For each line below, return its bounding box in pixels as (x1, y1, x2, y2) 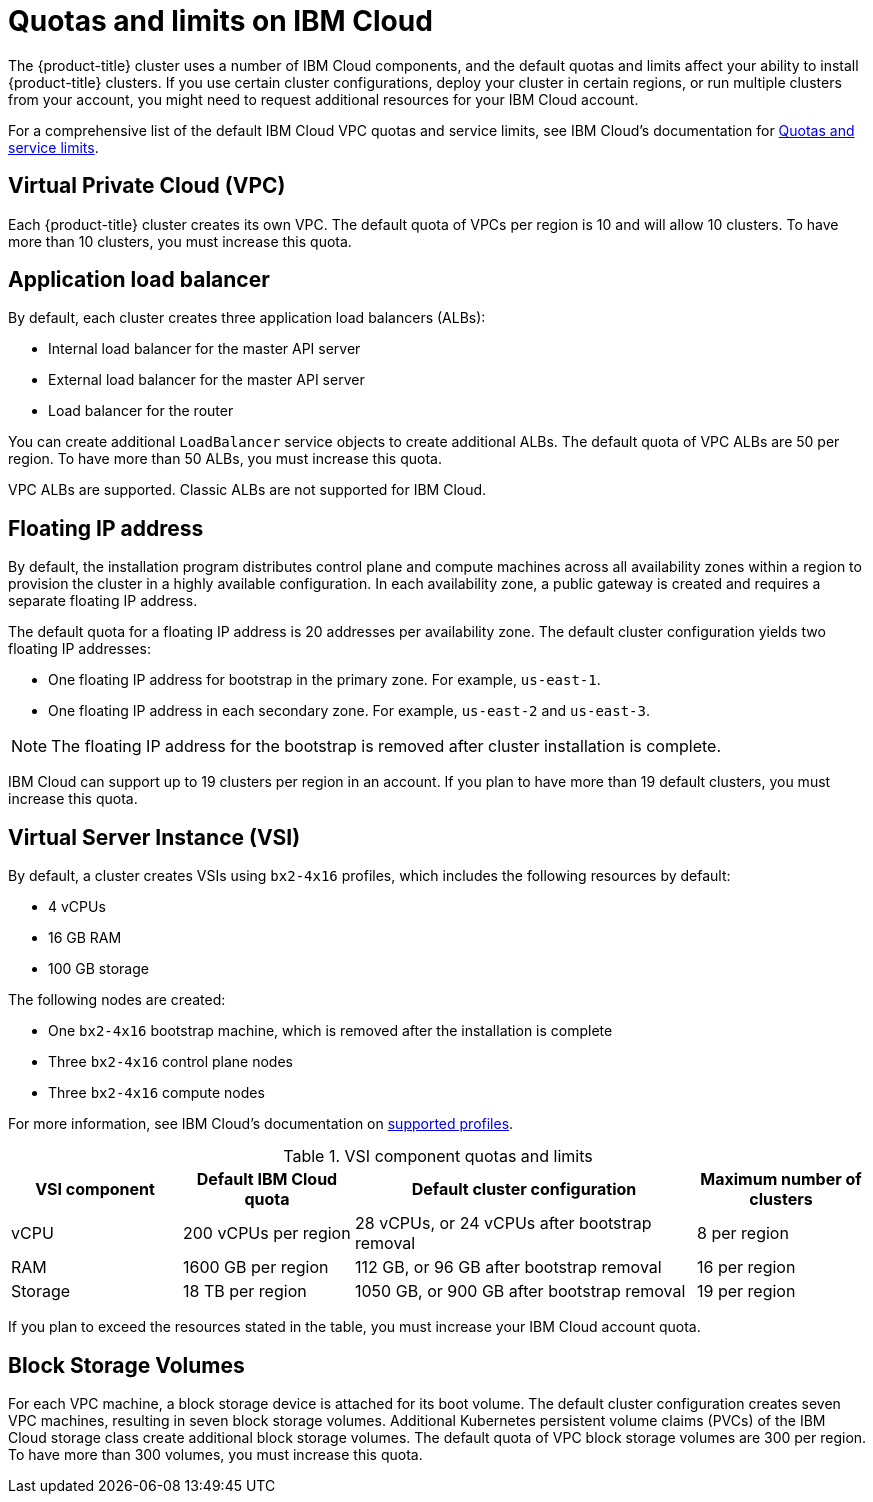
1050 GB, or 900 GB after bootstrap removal (355, 1281, 686, 1302)
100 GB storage (48, 960, 149, 978)
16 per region (697, 1257, 796, 1278)
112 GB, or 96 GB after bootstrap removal (355, 1257, 662, 1278)
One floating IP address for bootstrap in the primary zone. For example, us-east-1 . (48, 671, 601, 689)
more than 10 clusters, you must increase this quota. (8, 232, 352, 250)
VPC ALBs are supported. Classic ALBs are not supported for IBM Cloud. (8, 481, 487, 499)
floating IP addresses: (8, 640, 151, 658)
